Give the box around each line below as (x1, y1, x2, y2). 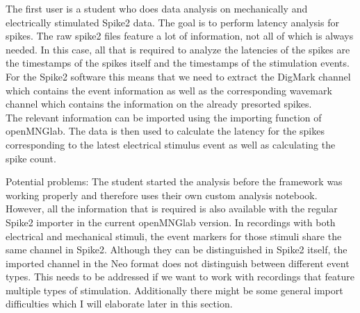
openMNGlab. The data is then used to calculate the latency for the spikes (6, 124, 325, 138)
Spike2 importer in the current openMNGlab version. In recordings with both (6, 214, 336, 229)
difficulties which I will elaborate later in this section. (6, 296, 233, 311)
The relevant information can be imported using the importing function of (6, 110, 322, 124)
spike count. (6, 151, 56, 165)
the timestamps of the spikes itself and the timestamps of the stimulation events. (6, 56, 350, 70)
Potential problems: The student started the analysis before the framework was (6, 174, 343, 189)
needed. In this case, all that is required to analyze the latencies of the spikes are (6, 42, 350, 56)
